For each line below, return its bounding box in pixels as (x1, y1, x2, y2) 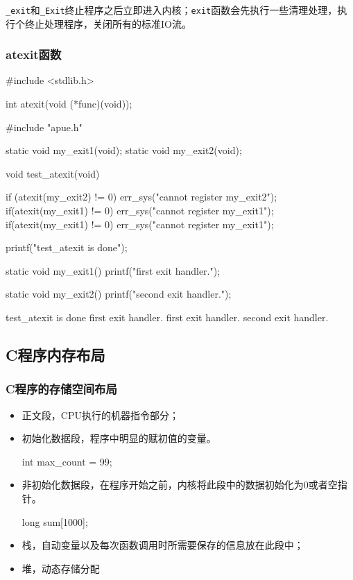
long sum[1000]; (21, 514, 88, 529)
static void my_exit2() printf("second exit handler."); (6, 287, 232, 301)
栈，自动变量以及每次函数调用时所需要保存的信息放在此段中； (21, 538, 304, 552)
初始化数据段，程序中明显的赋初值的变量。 (21, 431, 216, 445)
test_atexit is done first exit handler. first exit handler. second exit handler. (6, 310, 329, 324)
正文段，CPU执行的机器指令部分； (21, 407, 179, 422)
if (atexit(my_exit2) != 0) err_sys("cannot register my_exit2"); (6, 189, 277, 204)
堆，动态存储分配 (21, 561, 100, 575)
